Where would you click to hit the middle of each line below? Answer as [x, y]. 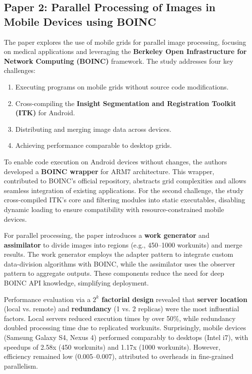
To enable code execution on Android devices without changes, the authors [116, 161]
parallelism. [21, 365]
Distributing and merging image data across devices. [93, 129]
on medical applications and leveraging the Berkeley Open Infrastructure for [125, 51]
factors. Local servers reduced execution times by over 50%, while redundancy [120, 318]
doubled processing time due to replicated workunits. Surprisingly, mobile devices [125, 328]
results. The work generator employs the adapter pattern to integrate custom [119, 254]
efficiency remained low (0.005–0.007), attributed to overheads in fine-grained [119, 356]
